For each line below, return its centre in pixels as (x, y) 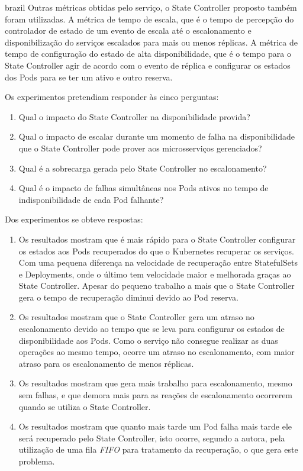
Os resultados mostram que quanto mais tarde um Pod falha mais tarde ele (155, 426)
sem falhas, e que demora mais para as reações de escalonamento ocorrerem (156, 395)
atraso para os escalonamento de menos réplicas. (106, 363)
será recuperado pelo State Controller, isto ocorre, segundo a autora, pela (152, 438)
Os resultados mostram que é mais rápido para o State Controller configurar (157, 239)
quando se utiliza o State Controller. (85, 406)
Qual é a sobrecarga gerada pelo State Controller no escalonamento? (143, 168)
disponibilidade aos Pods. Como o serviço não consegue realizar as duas (148, 340)
